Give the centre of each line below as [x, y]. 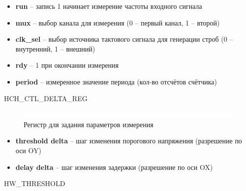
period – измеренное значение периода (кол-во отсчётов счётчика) [116, 81]
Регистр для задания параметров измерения [89, 124]
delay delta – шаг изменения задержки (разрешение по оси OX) [114, 167]
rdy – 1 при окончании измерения [67, 65]
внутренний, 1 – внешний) [55, 48]
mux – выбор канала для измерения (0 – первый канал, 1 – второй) [118, 22]
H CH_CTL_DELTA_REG [46, 98]
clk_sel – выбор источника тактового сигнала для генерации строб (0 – [124, 39]
